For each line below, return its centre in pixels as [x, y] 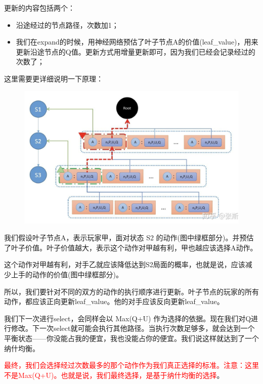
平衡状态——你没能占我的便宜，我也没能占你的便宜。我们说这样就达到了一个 [131, 338]
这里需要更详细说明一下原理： [54, 78]
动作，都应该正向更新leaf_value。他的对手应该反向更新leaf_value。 [114, 301]
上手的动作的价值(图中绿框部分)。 [67, 274]
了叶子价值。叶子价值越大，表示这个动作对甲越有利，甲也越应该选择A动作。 [131, 247]
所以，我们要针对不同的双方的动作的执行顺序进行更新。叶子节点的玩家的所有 [131, 291]
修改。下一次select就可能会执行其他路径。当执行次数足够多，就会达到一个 [133, 328]
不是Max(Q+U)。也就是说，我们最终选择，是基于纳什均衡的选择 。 [114, 375]
